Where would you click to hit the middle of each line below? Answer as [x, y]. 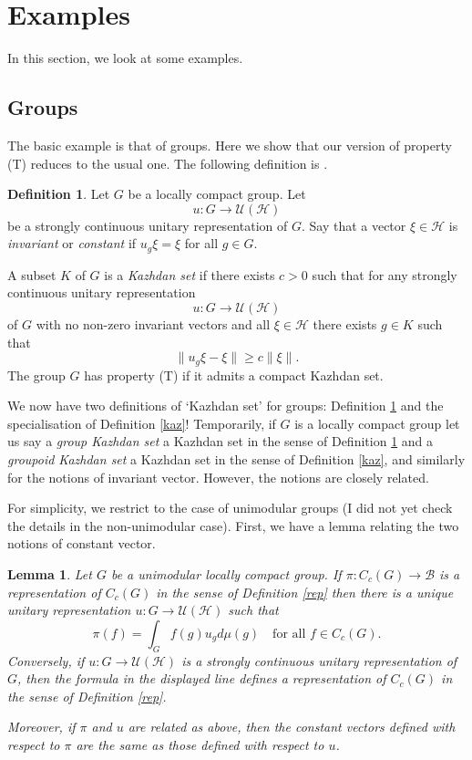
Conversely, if [46, 660]
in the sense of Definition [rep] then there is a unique [305, 592]
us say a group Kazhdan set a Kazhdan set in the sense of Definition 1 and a [221, 441]
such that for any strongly [385, 274]
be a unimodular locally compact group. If [226, 573]
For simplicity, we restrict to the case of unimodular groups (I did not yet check [230, 508]
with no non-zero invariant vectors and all [153, 323]
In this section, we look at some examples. [125, 58]
